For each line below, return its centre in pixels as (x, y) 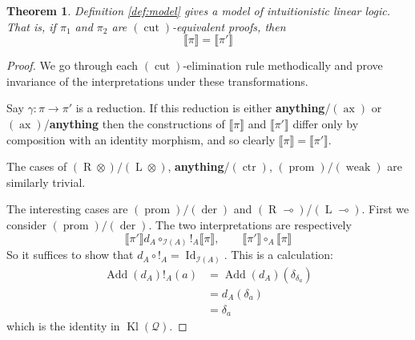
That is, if (31, 26)
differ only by (326, 123)
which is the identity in (63, 326)
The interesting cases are (67, 209)
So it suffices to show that (70, 255)
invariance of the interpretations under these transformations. (157, 81)
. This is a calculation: (278, 255)
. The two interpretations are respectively (250, 224)
